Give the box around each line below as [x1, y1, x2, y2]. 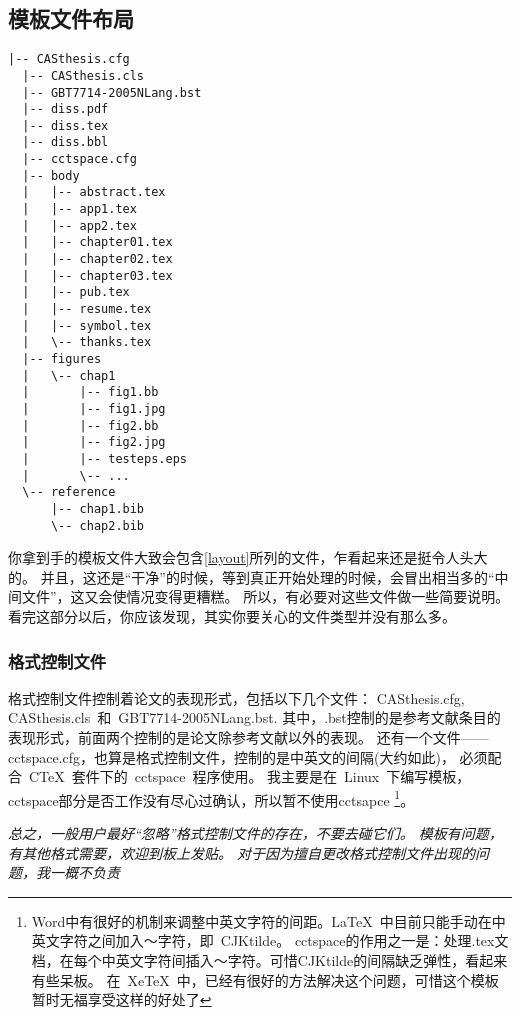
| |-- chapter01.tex [22, 235, 173, 250]
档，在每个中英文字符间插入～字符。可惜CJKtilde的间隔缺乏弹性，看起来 [31, 950, 508, 971]
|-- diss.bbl [22, 135, 109, 150]
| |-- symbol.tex [22, 318, 152, 333]
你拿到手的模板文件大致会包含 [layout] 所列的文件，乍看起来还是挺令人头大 [8, 547, 488, 568]
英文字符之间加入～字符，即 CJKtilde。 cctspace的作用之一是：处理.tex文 [31, 930, 509, 951]
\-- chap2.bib [50, 518, 145, 533]
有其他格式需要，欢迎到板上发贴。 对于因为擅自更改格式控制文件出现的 [8, 842, 476, 863]
